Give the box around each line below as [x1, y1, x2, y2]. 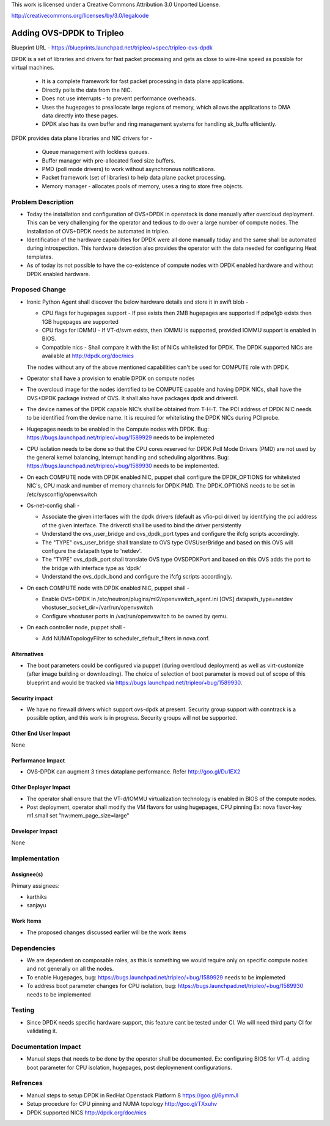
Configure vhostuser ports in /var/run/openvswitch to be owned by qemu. [42, 612, 228, 620]
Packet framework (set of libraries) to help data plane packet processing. [42, 174, 226, 181]
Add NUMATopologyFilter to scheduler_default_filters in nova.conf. [42, 635, 210, 642]
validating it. [26, 1027, 57, 1035]
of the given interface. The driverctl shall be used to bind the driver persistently [42, 521, 241, 528]
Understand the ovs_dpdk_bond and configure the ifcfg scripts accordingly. [42, 573, 232, 580]
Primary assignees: [11, 882, 60, 889]
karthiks [26, 893, 47, 901]
